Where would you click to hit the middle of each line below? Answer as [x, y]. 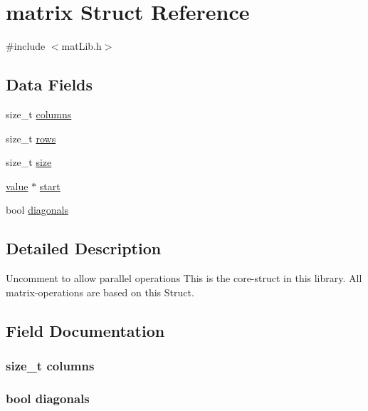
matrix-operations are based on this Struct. [100, 292]
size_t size [29, 162]
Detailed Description [84, 248]
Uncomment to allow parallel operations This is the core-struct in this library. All [184, 278]
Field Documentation [85, 330]
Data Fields [49, 84]
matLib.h [82, 46]
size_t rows [31, 138]
